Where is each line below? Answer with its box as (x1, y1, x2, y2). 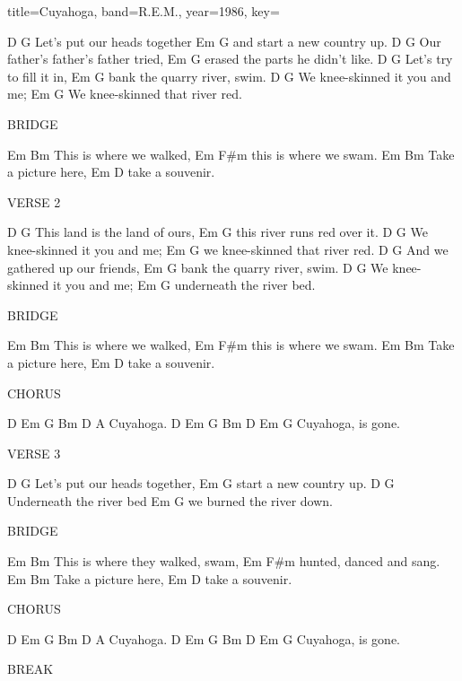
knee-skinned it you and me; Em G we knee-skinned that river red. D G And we (7, 240, 449, 258)
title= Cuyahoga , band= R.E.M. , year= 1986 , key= (7, 2, 280, 20)
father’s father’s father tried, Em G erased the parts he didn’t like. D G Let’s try (7, 49, 453, 68)
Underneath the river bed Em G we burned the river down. (7, 491, 333, 510)
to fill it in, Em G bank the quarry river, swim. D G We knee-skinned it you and (7, 66, 451, 85)
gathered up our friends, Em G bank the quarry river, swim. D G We (7, 258, 388, 276)
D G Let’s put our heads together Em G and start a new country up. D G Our (7, 31, 441, 50)
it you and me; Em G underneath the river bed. (53, 275, 316, 294)
